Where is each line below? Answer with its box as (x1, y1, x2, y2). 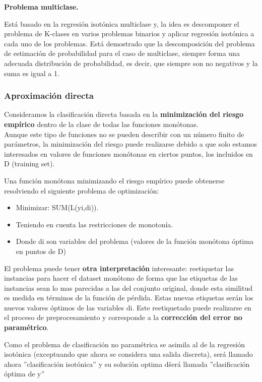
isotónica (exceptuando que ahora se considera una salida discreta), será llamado (4, 349, 253, 359)
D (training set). (4, 158, 55, 169)
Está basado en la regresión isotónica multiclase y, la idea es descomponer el (4, 18, 239, 29)
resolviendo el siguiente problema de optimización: (4, 185, 159, 196)
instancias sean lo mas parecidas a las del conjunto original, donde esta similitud (4, 282, 253, 293)
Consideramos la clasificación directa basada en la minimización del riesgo (4, 109, 244, 119)
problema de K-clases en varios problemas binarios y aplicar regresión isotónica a (4, 28, 254, 39)
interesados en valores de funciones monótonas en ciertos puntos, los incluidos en (4, 148, 253, 159)
